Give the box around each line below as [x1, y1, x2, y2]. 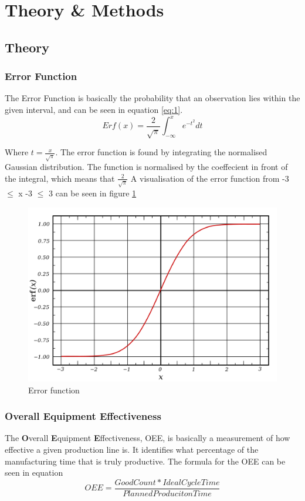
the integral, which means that [5, 172, 115, 184]
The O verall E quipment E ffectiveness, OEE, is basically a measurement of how [5, 432, 290, 444]
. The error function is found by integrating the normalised [55, 146, 267, 158]
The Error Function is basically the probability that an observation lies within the [5, 92, 300, 104]
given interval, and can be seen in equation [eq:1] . [5, 103, 183, 115]
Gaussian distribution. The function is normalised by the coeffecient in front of [5, 161, 288, 173]
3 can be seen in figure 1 [49, 186, 137, 199]
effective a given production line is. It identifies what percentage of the [5, 443, 259, 455]
